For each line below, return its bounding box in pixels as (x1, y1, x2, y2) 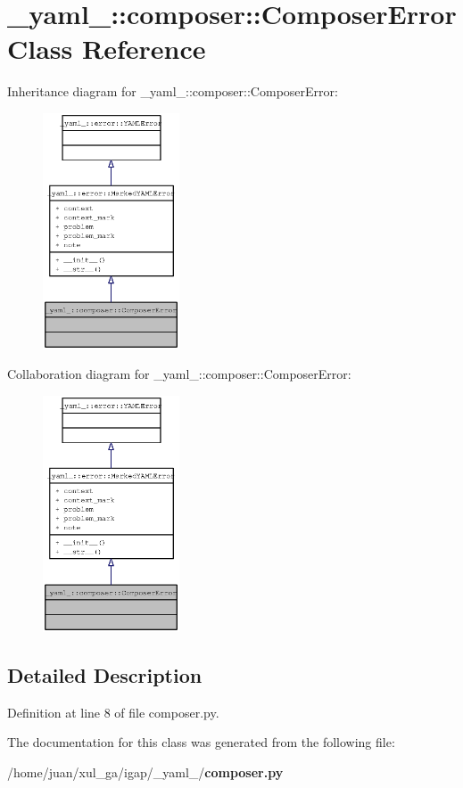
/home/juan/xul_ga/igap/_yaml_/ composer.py (7, 763, 284, 782)
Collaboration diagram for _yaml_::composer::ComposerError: (7, 365, 351, 383)
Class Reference (7, 30, 206, 67)
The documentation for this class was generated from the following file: (7, 733, 395, 751)
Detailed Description (7, 661, 203, 689)
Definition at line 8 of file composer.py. (7, 702, 219, 721)
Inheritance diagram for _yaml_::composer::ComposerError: (7, 82, 338, 101)
